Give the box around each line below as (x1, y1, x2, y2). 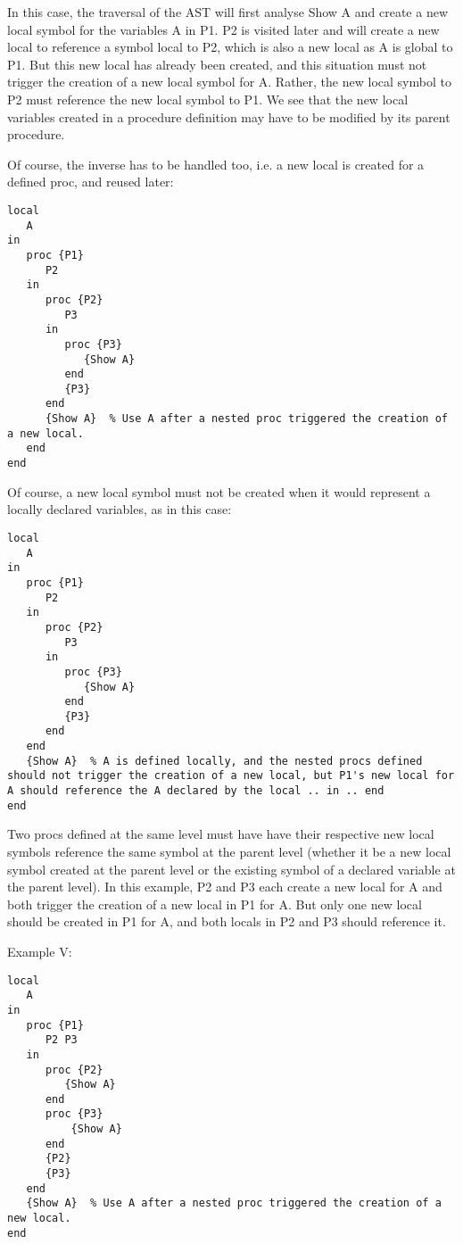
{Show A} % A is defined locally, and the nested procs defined (26, 754, 423, 767)
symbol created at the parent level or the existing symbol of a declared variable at (7, 859, 456, 878)
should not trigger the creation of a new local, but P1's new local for (7, 769, 455, 783)
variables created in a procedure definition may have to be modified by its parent (7, 107, 451, 126)
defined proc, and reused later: (7, 172, 174, 191)
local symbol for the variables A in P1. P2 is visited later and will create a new (7, 20, 440, 38)
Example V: (7, 941, 72, 960)
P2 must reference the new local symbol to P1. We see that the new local (7, 89, 409, 108)
